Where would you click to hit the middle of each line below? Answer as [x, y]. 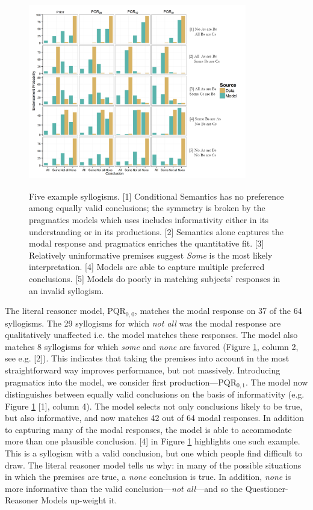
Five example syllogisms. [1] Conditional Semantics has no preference [156, 196]
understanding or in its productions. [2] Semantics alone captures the [156, 231]
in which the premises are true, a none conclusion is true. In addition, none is [148, 477]
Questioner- [267, 488]
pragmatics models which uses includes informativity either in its [149, 220]
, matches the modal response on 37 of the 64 [218, 311]
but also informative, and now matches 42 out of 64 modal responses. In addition [155, 418]
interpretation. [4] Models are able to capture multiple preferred [147, 267]
